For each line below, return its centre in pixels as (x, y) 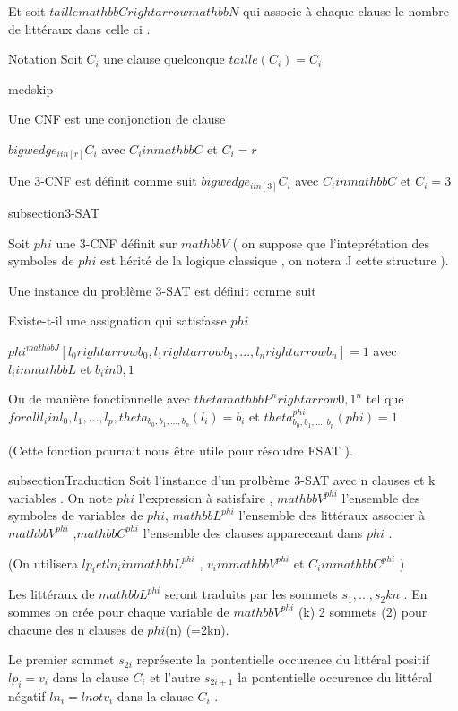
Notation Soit (45, 59)
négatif (27, 695)
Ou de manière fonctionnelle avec (99, 399)
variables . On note (60, 497)
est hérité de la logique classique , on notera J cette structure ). (274, 260)
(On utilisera (43, 563)
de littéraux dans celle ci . (79, 28)
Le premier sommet (61, 659)
